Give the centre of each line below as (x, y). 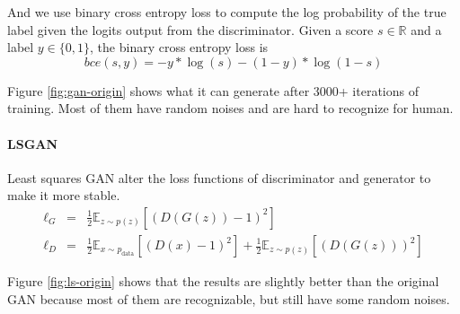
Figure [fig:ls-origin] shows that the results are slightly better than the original (223, 281)
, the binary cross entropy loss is (179, 47)
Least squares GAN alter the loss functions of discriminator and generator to (219, 177)
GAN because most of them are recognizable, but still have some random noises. (229, 298)
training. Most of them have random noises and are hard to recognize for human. (230, 108)
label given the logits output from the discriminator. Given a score (190, 29)
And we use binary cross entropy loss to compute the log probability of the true (227, 12)
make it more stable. (64, 195)
